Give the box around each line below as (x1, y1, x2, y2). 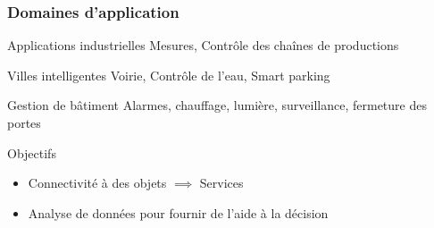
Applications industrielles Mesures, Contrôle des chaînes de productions (7, 36, 399, 55)
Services (199, 173, 244, 192)
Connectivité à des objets (28, 173, 167, 192)
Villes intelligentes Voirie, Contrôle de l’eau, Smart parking (7, 65, 330, 84)
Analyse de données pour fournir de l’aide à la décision (28, 203, 329, 222)
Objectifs (7, 143, 56, 162)
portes (7, 114, 41, 131)
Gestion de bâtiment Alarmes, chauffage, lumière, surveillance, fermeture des (7, 96, 427, 114)
